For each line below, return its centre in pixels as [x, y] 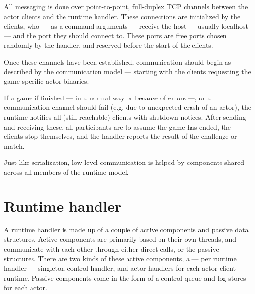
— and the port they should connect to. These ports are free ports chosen [115, 35]
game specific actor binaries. [47, 81]
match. [14, 146]
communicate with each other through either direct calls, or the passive [112, 248]
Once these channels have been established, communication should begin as [118, 61]
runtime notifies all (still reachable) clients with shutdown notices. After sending [125, 116]
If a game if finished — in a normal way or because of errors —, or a [108, 97]
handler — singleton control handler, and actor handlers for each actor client [120, 268]
